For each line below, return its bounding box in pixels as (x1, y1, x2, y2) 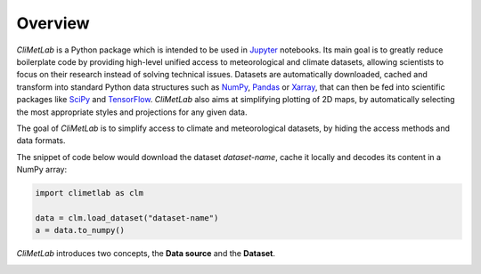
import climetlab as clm (35, 188, 144, 198)
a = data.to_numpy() (35, 225, 125, 236)
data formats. (16, 135, 66, 146)
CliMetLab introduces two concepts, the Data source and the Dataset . (16, 248, 276, 259)
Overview (16, 13, 90, 33)
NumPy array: (16, 165, 68, 175)
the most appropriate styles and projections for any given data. (16, 107, 248, 117)
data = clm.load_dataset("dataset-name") (35, 213, 219, 222)
